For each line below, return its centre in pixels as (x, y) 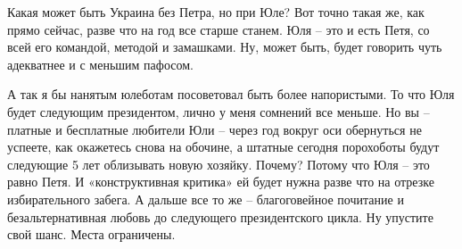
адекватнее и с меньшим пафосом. (100, 64)
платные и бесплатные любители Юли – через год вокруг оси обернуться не (214, 129)
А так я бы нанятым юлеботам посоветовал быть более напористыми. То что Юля (231, 94)
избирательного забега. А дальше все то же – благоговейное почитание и (206, 199)
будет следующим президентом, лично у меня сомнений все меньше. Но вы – (219, 111)
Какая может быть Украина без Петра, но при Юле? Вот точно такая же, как (216, 12)
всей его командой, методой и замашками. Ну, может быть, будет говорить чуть (225, 47)
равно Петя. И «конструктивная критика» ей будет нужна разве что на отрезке (221, 182)
